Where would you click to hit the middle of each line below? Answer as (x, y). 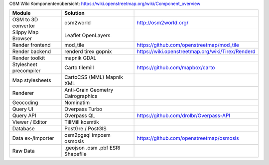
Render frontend (31, 45)
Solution (74, 13)
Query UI (23, 109)
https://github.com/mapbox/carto (176, 68)
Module (21, 13)
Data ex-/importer (33, 138)
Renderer (23, 93)
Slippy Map (25, 32)
